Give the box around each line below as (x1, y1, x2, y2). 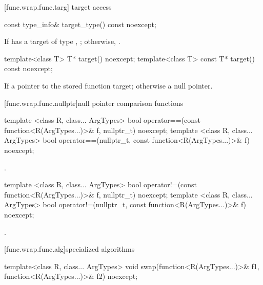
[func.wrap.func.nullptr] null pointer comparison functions (4, 97, 184, 108)
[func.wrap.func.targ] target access (4, 2, 112, 12)
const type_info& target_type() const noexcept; (4, 18, 156, 29)
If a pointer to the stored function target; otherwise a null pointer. (4, 80, 213, 91)
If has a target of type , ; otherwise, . (4, 36, 120, 47)
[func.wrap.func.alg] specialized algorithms (4, 244, 135, 254)
